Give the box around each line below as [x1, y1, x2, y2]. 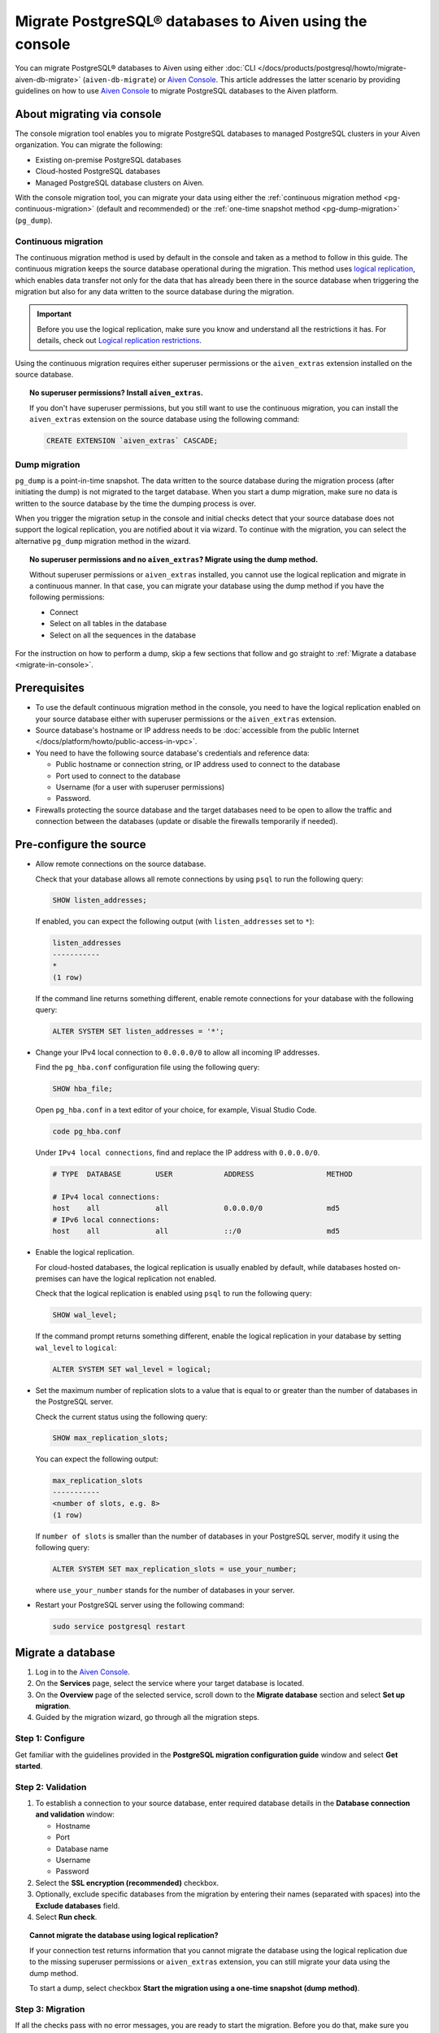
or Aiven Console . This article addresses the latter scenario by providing [159, 74, 401, 85]
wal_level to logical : [35, 1343, 117, 1352]
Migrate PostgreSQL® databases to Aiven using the [15, 12, 367, 30]
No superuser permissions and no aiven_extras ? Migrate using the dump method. [29, 555, 319, 564]
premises [35, 1273, 67, 1283]
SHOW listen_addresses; [52, 895, 148, 905]
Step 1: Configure [15, 1733, 85, 1744]
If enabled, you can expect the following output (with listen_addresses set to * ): [35, 916, 315, 926]
